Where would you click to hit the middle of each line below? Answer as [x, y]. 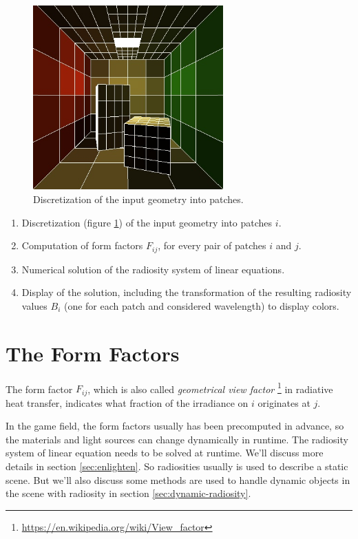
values [34, 305]
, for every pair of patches [212, 245]
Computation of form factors [82, 245]
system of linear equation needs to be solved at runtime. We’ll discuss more [165, 453]
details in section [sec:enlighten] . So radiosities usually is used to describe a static [177, 466]
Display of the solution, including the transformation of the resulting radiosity [187, 292]
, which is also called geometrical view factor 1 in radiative [210, 388]
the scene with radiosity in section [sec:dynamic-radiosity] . [128, 493]
